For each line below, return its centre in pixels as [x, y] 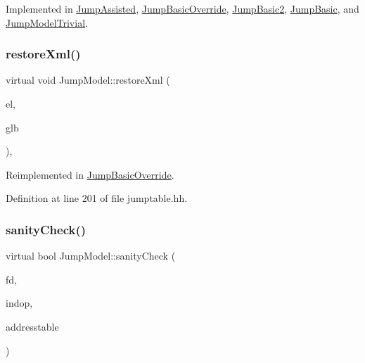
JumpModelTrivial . [47, 22]
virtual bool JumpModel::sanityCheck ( [91, 256]
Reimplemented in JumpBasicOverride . [90, 174]
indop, [19, 303]
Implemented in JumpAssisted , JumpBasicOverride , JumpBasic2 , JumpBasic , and [182, 8]
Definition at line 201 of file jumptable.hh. [97, 198]
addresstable [32, 326]
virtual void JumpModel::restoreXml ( [88, 80]
